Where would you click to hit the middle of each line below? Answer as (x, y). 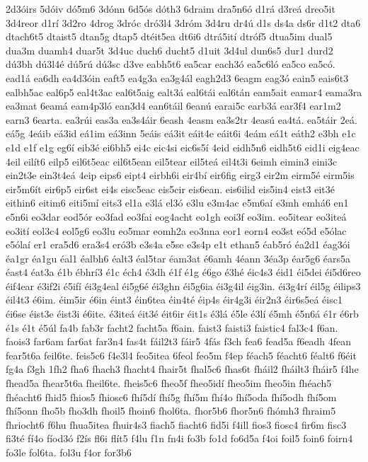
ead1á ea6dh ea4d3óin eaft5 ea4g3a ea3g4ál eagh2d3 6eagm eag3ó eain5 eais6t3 (177, 77)
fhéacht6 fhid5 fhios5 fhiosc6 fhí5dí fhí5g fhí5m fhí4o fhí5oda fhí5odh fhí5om (171, 397)
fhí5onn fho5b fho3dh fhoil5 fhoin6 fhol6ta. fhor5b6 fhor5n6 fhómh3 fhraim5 (171, 411)
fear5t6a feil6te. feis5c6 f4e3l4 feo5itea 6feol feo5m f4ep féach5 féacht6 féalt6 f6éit (181, 355)
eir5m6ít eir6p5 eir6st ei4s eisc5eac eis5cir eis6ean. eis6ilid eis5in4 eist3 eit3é (171, 189)
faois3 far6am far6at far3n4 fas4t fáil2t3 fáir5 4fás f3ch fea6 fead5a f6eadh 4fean (179, 341)
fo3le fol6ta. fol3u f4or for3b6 (69, 452)
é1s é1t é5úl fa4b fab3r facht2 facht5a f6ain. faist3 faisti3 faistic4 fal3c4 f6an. (172, 327)
